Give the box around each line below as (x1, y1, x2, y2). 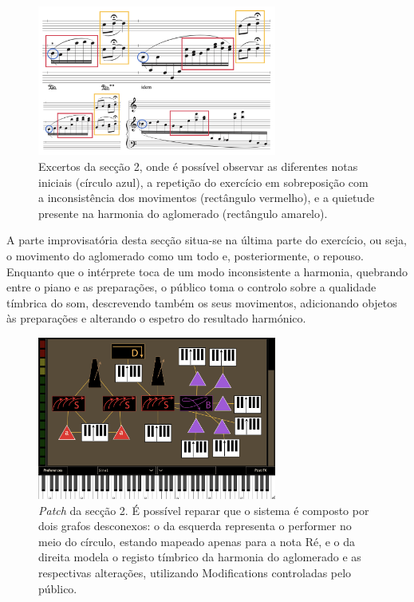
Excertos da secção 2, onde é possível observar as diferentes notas (38, 157, 358, 174)
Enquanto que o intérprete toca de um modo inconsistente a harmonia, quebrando (6, 263, 408, 279)
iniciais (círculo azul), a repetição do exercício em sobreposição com (38, 173, 369, 190)
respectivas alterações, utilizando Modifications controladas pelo (38, 564, 352, 581)
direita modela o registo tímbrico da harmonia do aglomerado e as (38, 549, 361, 565)
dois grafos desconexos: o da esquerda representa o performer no (38, 517, 352, 534)
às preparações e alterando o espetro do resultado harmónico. (6, 310, 306, 327)
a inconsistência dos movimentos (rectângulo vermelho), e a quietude (38, 189, 375, 206)
